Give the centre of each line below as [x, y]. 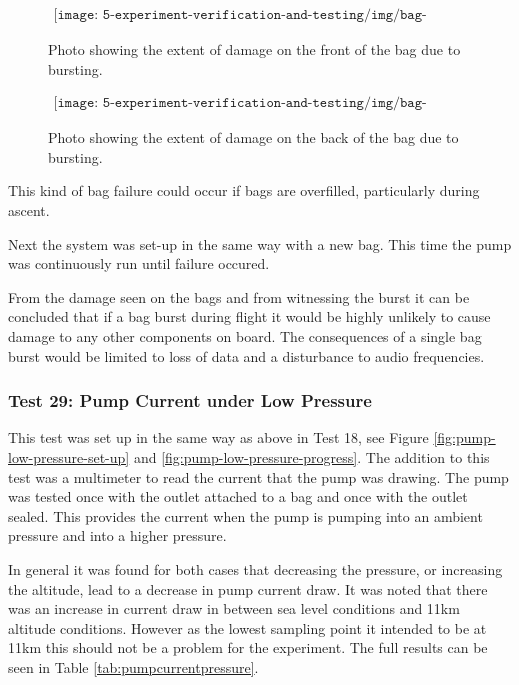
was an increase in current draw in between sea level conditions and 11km [234, 608]
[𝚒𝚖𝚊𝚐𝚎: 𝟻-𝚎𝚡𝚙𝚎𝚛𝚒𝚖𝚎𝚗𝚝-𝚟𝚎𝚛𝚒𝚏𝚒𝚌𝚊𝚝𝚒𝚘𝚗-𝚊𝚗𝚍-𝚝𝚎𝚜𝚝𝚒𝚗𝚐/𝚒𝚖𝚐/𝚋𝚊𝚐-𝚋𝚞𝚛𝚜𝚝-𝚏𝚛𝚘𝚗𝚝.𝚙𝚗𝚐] [240, 15]
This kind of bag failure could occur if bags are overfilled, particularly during [244, 190]
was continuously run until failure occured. [139, 263]
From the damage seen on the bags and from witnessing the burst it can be [239, 296]
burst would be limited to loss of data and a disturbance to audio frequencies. [246, 355]
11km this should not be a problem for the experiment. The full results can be [248, 647]
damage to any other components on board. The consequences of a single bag [245, 336]
